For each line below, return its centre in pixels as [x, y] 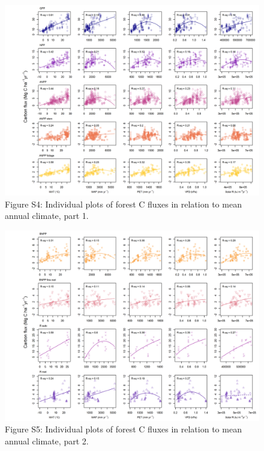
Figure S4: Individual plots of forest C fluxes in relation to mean [123, 204]
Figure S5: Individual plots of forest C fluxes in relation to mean [123, 429]
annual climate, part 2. [47, 441]
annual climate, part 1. [47, 216]
